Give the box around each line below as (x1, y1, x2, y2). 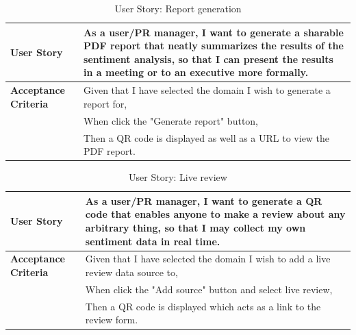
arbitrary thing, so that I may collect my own (85, 220, 306, 234)
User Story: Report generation (114, 1, 242, 15)
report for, (84, 96, 127, 110)
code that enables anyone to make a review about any (85, 207, 346, 221)
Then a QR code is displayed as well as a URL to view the (84, 130, 330, 145)
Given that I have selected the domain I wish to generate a (84, 83, 331, 97)
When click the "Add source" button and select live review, (85, 282, 333, 296)
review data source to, (85, 265, 178, 279)
